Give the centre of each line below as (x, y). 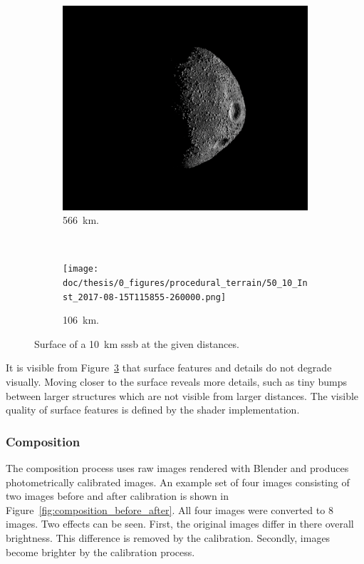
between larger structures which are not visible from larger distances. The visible (182, 395)
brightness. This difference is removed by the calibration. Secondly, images (168, 538)
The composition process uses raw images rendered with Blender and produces (177, 468)
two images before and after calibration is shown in (118, 496)
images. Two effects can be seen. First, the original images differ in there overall (180, 524)
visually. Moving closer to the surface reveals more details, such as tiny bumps (177, 382)
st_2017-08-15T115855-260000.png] (145, 297)
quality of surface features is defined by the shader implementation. (153, 410)
